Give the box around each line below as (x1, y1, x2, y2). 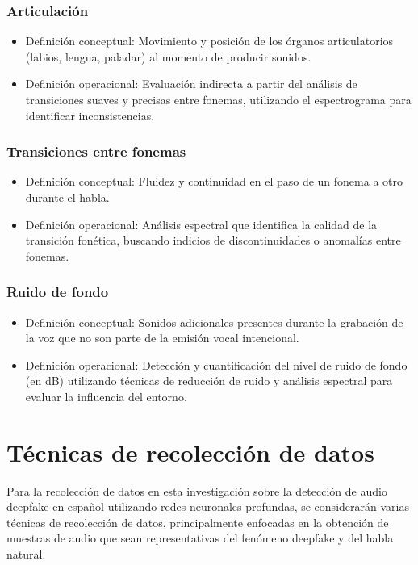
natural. (6, 546, 46, 563)
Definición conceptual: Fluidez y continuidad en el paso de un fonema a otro (25, 173, 403, 190)
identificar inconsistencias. (25, 107, 155, 123)
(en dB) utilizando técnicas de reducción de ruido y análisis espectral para (25, 372, 393, 389)
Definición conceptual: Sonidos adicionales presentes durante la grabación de (25, 313, 403, 330)
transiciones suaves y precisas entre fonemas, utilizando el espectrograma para (25, 91, 412, 107)
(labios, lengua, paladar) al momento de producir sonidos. (25, 48, 311, 65)
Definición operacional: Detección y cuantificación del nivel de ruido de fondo (25, 356, 408, 373)
